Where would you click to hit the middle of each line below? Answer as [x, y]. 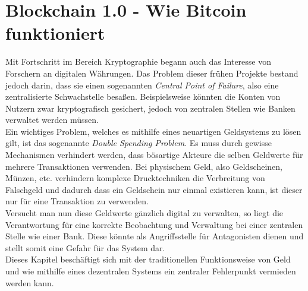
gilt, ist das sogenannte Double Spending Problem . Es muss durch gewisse [139, 143]
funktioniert [55, 33]
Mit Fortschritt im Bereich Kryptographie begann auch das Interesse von [138, 61]
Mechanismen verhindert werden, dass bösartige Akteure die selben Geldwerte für [154, 155]
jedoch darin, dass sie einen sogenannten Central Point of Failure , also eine [142, 85]
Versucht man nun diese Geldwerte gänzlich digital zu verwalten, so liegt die [144, 213]
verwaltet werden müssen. [52, 120]
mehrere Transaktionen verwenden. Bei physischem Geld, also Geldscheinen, [144, 166]
